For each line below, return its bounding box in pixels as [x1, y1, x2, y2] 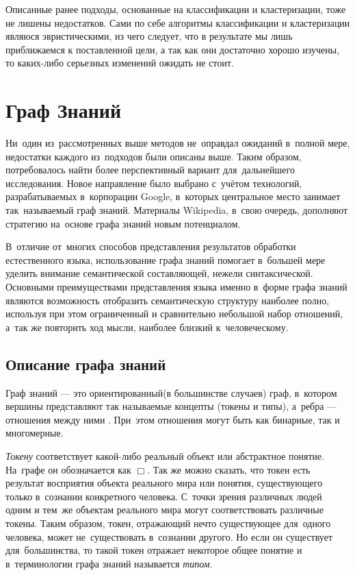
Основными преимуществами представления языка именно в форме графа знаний [5, 280, 347, 294]
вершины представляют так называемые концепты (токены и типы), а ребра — [5, 399, 337, 413]
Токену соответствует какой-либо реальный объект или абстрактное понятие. [5, 448, 325, 463]
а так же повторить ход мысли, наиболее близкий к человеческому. [5, 319, 289, 334]
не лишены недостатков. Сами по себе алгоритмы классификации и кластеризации [5, 15, 350, 29]
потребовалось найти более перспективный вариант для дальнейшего [5, 162, 295, 177]
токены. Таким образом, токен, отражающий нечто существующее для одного [5, 515, 331, 530]
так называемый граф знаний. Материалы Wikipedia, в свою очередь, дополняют [5, 203, 348, 217]
